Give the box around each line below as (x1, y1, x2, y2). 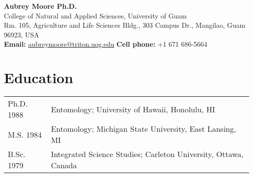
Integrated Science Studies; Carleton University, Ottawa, (51, 148, 244, 160)
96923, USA (4, 29, 39, 39)
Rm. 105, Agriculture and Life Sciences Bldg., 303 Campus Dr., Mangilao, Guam (4, 20, 246, 30)
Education (4, 68, 73, 88)
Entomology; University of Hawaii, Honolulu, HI (51, 103, 215, 115)
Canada (51, 159, 77, 171)
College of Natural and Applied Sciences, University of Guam (4, 10, 187, 20)
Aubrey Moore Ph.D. (4, 1, 77, 11)
